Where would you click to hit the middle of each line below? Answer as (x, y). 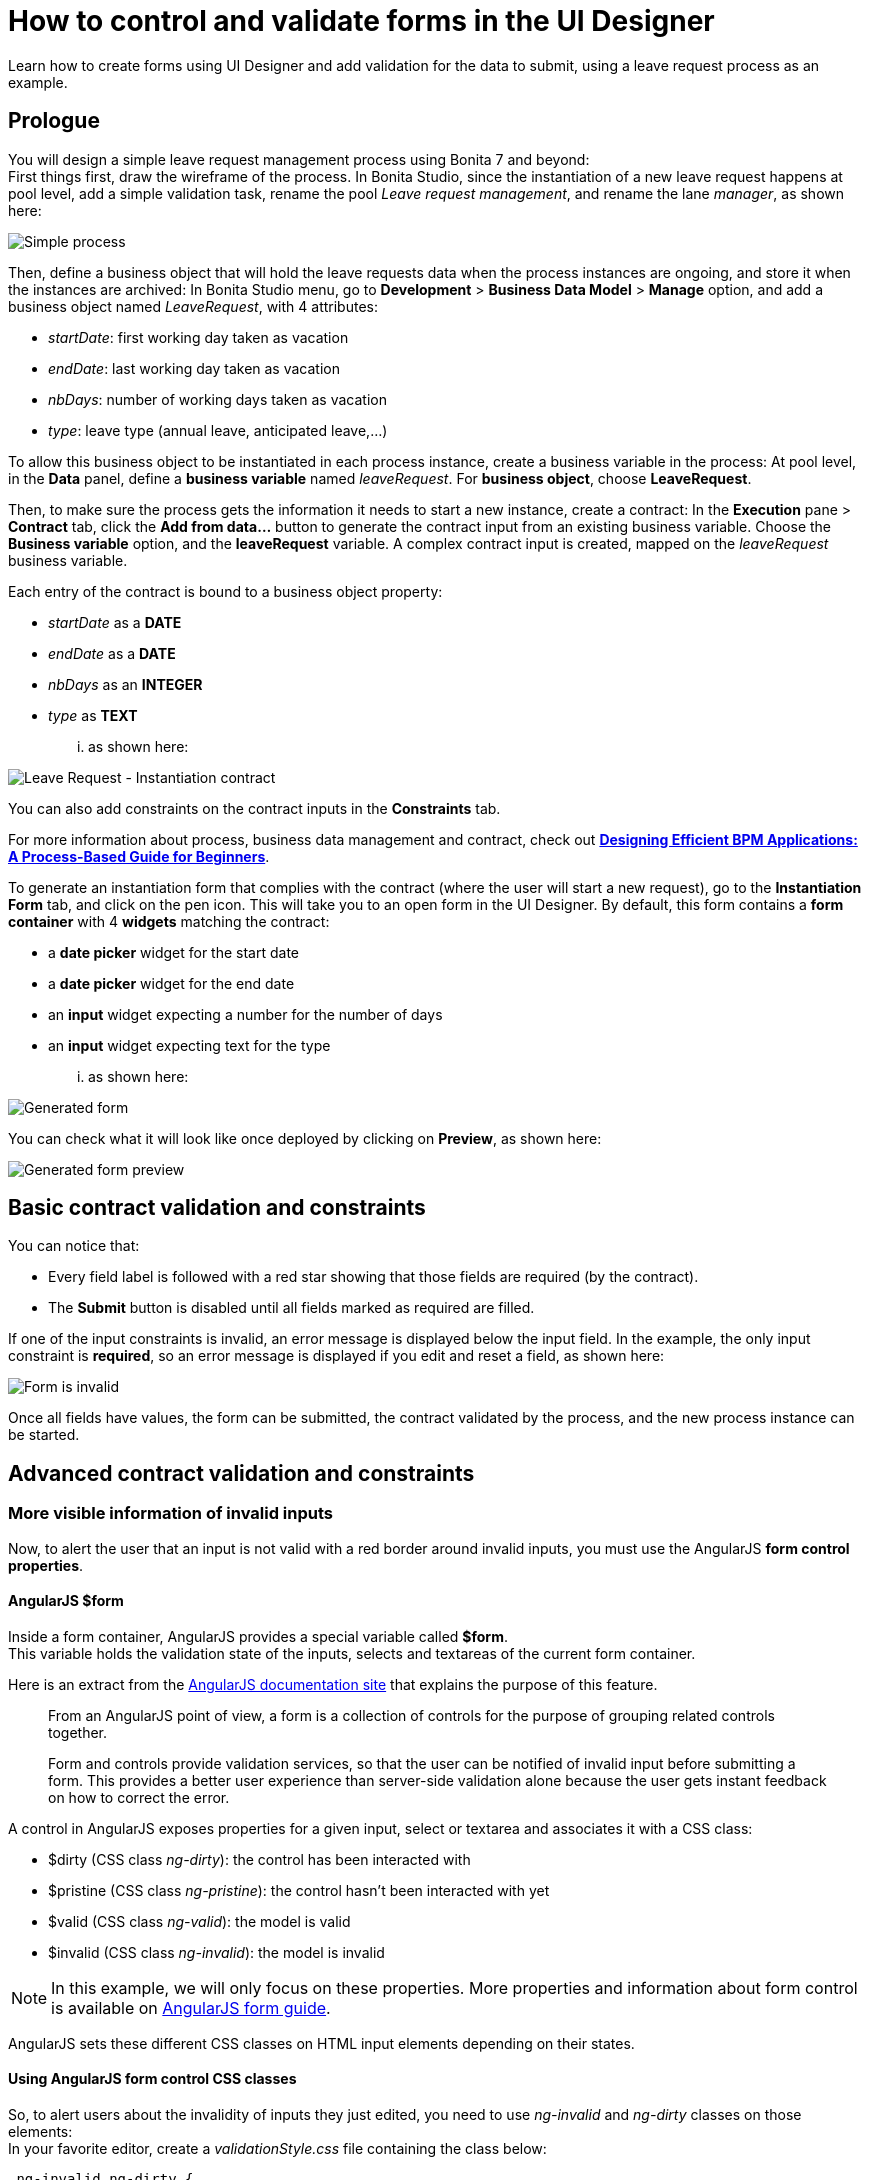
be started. (44, 1435)
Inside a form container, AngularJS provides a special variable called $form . (258, 1636)
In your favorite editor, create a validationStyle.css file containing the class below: (277, 2149)
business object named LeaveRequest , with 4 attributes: (193, 306)
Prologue (54, 121)
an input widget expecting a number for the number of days (245, 1014)
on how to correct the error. (139, 1797)
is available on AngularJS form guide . (191, 2007)
